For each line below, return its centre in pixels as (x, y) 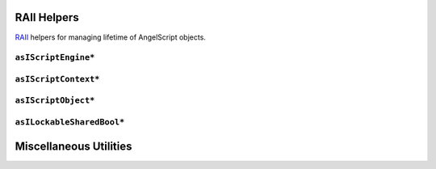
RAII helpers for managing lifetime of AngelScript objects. (110, 37)
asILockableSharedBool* (70, 122)
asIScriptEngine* (55, 58)
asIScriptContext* (57, 79)
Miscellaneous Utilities (73, 146)
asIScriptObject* (55, 101)
